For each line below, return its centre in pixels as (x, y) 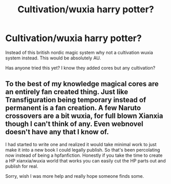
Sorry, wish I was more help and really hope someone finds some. (75, 176)
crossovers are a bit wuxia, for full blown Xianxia (84, 116)
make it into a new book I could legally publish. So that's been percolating (83, 150)
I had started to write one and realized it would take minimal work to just (81, 144)
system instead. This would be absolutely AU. (53, 58)
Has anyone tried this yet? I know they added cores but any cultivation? (80, 68)
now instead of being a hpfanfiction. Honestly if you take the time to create (84, 155)
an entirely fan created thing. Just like (67, 92)
